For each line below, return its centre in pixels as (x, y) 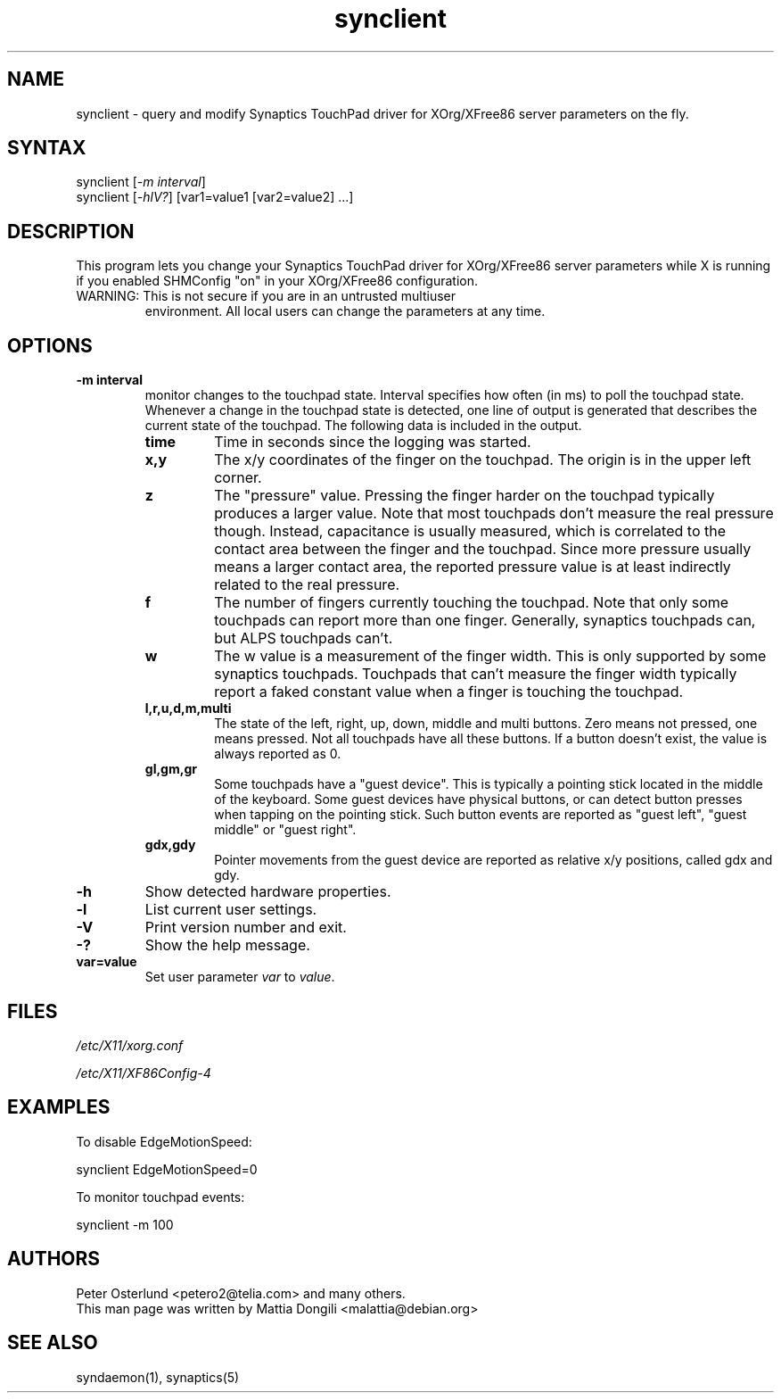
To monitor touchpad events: (160, 1197)
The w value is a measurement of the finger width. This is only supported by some (490, 656)
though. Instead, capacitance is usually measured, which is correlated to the (470, 531)
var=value (107, 962)
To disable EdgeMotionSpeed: (164, 1141)
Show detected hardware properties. (268, 892)
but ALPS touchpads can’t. (304, 638)
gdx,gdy (170, 845)
